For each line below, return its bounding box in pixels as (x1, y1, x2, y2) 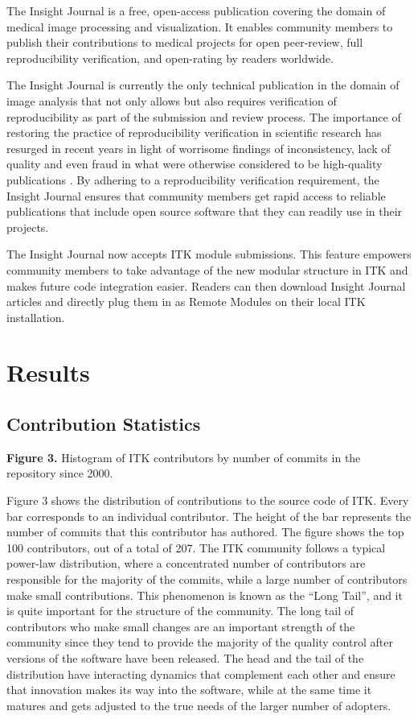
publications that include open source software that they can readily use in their (6, 203, 403, 220)
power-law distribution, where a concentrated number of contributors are (6, 555, 366, 572)
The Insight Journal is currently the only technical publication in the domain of (6, 76, 400, 93)
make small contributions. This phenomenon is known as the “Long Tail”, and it (6, 586, 403, 603)
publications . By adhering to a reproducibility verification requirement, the (6, 171, 379, 188)
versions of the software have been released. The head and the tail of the (6, 649, 364, 666)
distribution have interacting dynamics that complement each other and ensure (6, 665, 395, 682)
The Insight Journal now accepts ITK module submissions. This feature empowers (6, 246, 412, 262)
